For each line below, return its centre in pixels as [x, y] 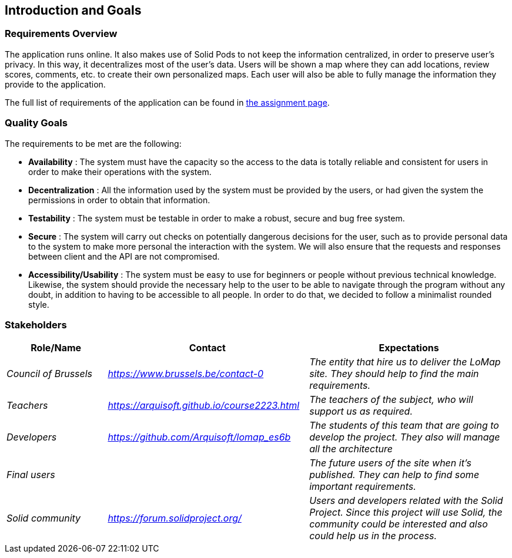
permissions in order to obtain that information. [119, 200]
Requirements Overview [61, 34]
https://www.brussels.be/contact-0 [186, 374]
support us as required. [361, 411]
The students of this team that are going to [404, 426]
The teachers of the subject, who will [391, 400]
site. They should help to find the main [394, 374]
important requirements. [363, 487]
